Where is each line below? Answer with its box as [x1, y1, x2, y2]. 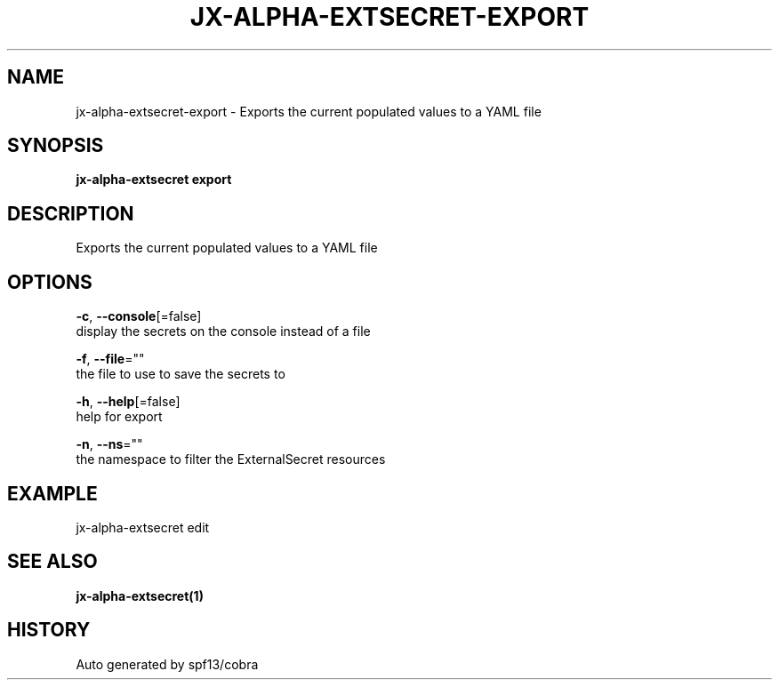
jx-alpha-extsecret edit [76, 519, 210, 535]
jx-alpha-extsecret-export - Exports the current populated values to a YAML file [76, 103, 542, 119]
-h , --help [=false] [76, 394, 181, 410]
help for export [76, 409, 163, 425]
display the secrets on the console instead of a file [76, 324, 371, 340]
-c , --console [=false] [76, 308, 202, 324]
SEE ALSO [7, 550, 98, 573]
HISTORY [7, 619, 91, 642]
